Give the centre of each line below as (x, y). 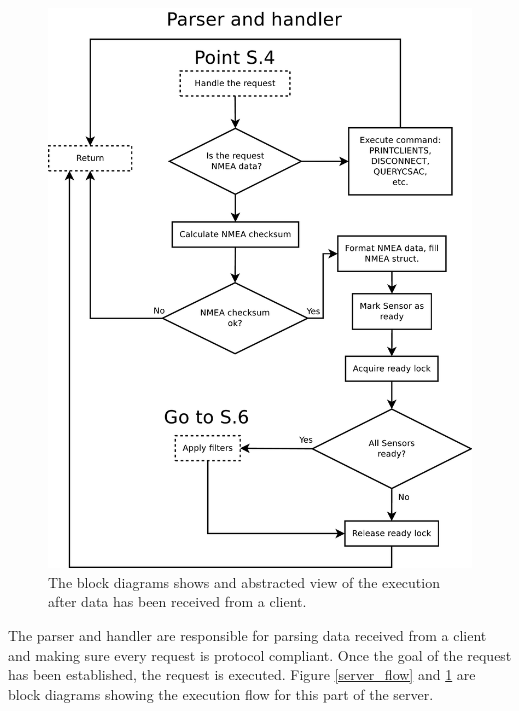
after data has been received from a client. (177, 601)
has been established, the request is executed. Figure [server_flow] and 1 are (242, 674)
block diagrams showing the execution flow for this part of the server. (221, 693)
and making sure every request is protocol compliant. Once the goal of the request (260, 654)
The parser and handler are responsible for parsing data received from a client (247, 635)
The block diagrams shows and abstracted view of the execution (244, 581)
